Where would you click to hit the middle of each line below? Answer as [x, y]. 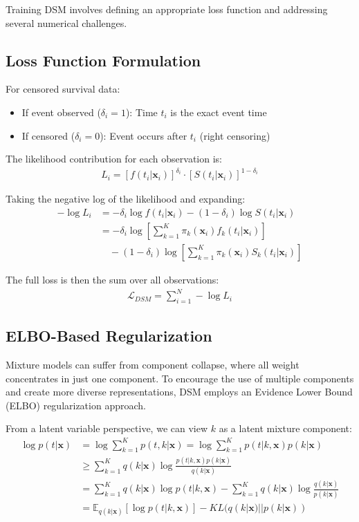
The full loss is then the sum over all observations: [112, 279]
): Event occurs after [144, 135]
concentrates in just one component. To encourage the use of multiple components [180, 378]
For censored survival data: [63, 89]
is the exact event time [219, 112]
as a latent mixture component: [285, 428]
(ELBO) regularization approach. [76, 405]
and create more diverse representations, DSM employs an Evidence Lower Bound [179, 392]
